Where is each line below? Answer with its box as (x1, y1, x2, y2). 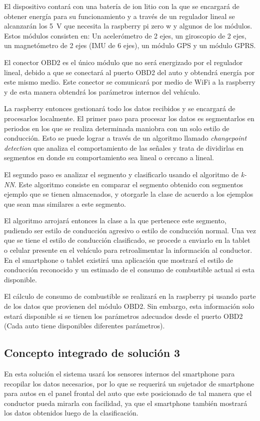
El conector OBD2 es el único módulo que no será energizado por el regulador (4, 57, 243, 67)
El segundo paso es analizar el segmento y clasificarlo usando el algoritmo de (4, 169, 238, 179)
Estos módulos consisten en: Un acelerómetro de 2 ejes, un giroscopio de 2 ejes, (4, 30, 246, 41)
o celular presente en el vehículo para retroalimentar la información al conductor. (4, 245, 252, 255)
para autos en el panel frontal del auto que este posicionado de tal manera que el (4, 388, 252, 398)
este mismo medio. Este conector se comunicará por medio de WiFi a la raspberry (4, 77, 255, 87)
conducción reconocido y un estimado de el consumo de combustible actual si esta (4, 264, 254, 275)
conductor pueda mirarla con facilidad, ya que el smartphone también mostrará (4, 397, 247, 408)
